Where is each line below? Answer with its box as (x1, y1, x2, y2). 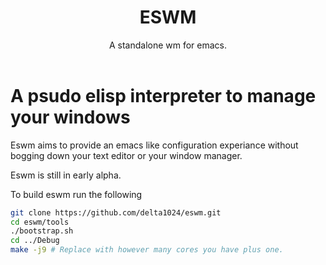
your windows (10, 106, 131, 128)
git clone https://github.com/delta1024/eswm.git (10, 207, 222, 218)
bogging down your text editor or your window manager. (10, 149, 243, 161)
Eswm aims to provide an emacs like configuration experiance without (10, 139, 299, 151)
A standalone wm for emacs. (108, 39, 228, 51)
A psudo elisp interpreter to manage (10, 84, 317, 107)
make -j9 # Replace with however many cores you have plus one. (10, 245, 284, 255)
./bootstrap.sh (10, 226, 74, 236)
